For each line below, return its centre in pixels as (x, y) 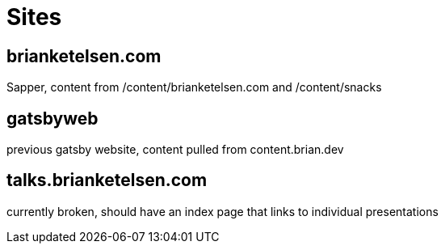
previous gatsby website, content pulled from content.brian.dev (175, 150)
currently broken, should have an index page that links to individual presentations (222, 211)
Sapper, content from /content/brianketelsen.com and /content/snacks (194, 87)
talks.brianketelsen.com (107, 180)
